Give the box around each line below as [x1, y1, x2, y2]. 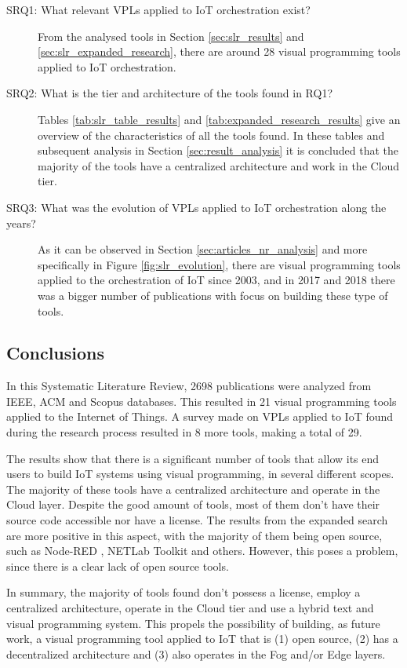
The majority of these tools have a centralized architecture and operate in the [6, 480, 380, 497]
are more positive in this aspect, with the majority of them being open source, [6, 527, 383, 543]
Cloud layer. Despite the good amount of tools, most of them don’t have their [6, 496, 380, 513]
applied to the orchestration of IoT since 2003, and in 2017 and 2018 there [38, 272, 395, 288]
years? [6, 214, 36, 231]
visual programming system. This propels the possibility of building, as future [6, 615, 380, 631]
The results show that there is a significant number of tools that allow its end [6, 450, 380, 466]
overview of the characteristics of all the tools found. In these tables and [38, 126, 385, 143]
